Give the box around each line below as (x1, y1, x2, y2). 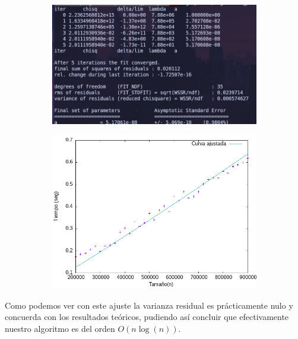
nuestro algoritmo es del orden (5, 322, 115, 334)
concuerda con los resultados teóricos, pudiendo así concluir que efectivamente (5, 311, 289, 323)
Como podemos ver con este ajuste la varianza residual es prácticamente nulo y (5, 299, 293, 311)
